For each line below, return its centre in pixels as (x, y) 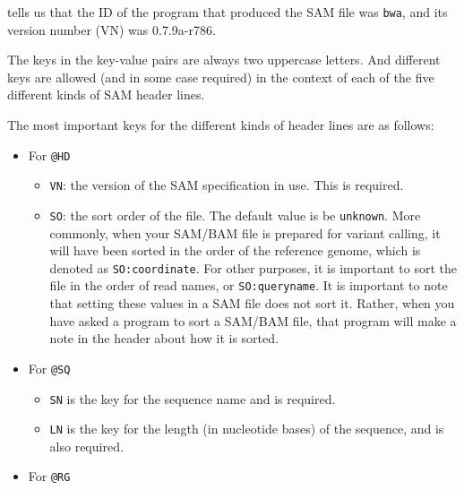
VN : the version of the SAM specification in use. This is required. (227, 185)
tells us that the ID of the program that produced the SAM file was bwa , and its (228, 12)
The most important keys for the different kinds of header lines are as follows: (221, 125)
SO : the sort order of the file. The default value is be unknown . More (235, 215)
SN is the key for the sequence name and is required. (193, 398)
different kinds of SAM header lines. (106, 95)
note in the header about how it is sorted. (164, 338)
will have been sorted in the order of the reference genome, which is (235, 250)
